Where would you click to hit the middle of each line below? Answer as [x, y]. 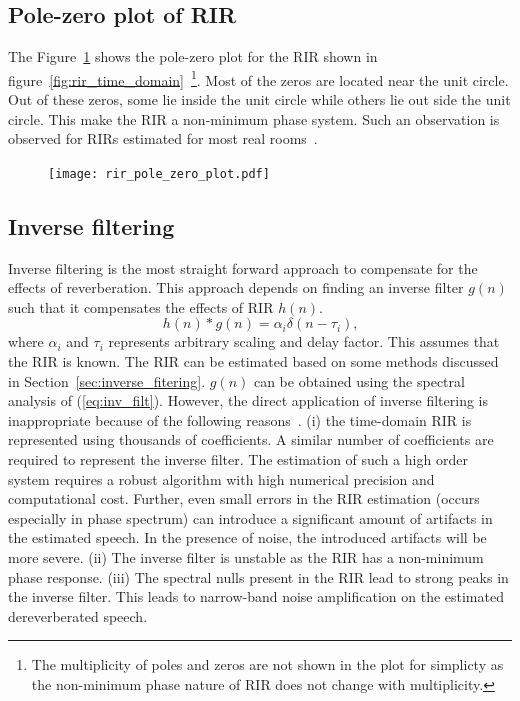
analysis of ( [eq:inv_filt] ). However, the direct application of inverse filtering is [248, 400]
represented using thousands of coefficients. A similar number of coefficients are [251, 439]
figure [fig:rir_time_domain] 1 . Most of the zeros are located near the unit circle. [258, 78]
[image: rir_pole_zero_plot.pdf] [159, 173]
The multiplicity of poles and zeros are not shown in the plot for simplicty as [267, 664]
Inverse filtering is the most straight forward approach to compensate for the [243, 267]
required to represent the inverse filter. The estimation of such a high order [238, 459]
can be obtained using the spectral [359, 380]
